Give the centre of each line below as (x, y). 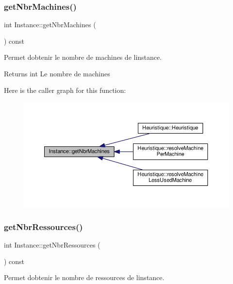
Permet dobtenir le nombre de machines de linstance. (83, 57)
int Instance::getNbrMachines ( (50, 25)
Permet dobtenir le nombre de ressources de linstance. (84, 277)
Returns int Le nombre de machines (57, 73)
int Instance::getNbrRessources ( (52, 245)
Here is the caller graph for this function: (65, 90)
